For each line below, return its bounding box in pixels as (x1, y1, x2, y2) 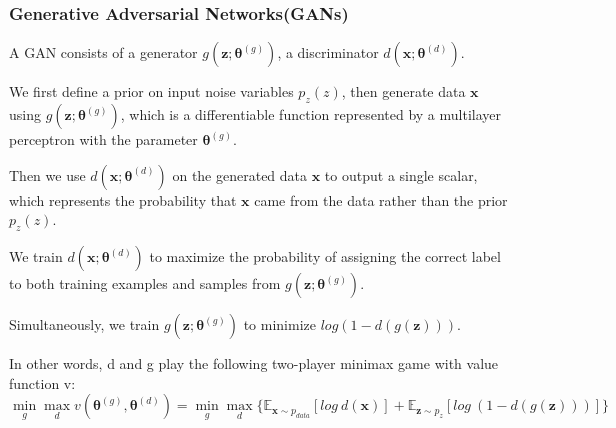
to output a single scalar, (324, 164, 478, 185)
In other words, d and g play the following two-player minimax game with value (9, 353, 499, 373)
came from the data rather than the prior (254, 189, 508, 210)
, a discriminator (277, 42, 379, 63)
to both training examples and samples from (9, 273, 281, 293)
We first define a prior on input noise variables (9, 81, 294, 102)
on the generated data (172, 164, 308, 185)
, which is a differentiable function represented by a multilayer (120, 104, 501, 125)
